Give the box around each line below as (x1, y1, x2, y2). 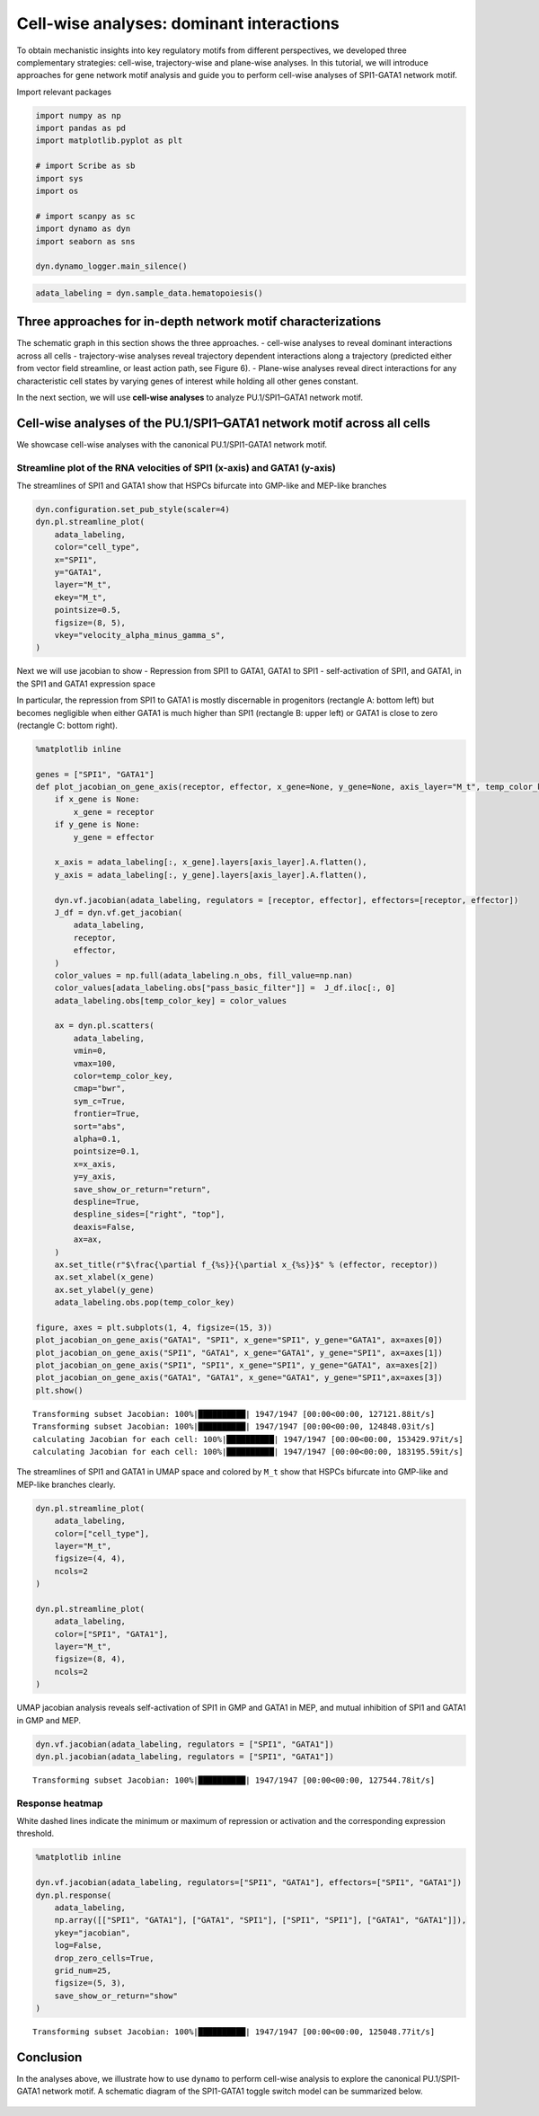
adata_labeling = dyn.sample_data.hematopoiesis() (35, 288, 264, 298)
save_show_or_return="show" (54, 1990, 179, 2001)
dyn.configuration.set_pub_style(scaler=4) (35, 504, 231, 515)
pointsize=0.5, (54, 605, 121, 615)
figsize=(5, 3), (54, 1978, 126, 1988)
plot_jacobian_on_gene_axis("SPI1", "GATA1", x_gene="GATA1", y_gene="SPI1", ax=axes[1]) (35, 1348, 444, 1358)
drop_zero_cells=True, (54, 1952, 155, 1963)
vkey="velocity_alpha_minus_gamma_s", (54, 630, 225, 640)
